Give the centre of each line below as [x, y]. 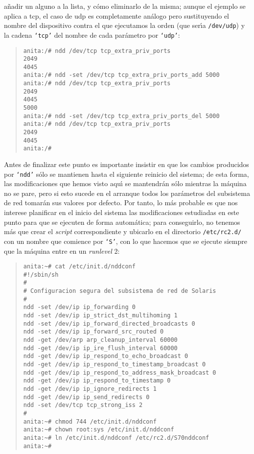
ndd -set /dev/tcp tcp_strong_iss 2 [83, 405]
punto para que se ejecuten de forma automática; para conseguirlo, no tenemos [122, 222]
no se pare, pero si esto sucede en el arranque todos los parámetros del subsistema [127, 193]
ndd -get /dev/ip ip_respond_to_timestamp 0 [97, 381]
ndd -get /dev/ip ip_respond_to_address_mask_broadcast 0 [120, 372]
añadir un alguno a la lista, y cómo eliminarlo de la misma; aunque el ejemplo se [125, 6]
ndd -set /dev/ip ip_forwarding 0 [79, 307]
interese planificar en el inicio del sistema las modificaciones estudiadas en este [122, 212]
